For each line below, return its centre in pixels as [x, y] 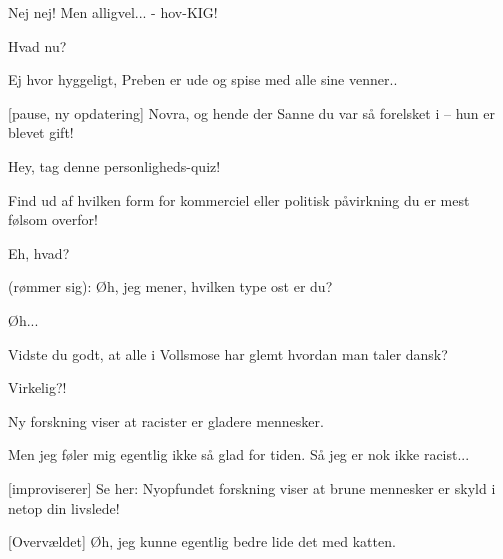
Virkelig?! [37, 387]
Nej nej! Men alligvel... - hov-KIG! [113, 12]
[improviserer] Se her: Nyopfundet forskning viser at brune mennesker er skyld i [252, 487]
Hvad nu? [37, 45]
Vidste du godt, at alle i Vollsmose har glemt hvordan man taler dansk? [228, 353]
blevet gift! [41, 132]
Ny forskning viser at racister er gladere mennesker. [166, 420]
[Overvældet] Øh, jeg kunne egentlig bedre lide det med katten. [202, 541]
